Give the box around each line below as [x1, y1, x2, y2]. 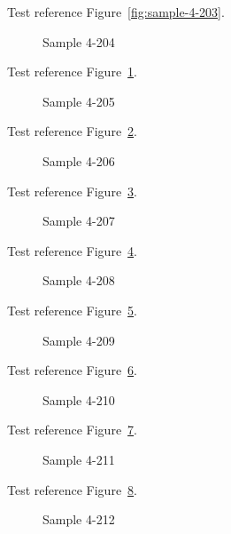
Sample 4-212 [42, 510, 115, 529]
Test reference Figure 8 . [7, 480, 137, 498]
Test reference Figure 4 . [7, 241, 137, 259]
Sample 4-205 [42, 92, 115, 110]
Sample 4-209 [42, 331, 115, 349]
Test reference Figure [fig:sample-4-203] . [7, 3, 225, 20]
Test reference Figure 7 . [7, 420, 137, 439]
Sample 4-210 [42, 390, 115, 409]
